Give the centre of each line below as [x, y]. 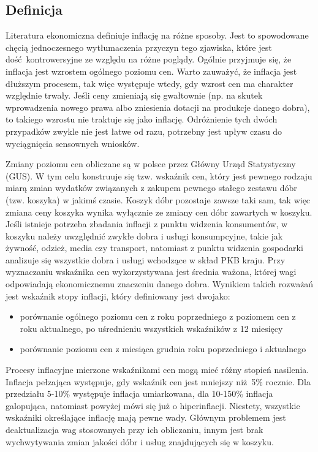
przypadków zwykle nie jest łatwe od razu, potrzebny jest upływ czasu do [144, 131]
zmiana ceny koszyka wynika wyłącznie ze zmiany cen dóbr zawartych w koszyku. [159, 212]
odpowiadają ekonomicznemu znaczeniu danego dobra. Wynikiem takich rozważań [160, 284]
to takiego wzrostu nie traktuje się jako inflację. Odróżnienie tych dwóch [142, 119]
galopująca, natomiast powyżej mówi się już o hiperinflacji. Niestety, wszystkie [153, 405]
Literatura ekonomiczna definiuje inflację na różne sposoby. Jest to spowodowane [157, 35]
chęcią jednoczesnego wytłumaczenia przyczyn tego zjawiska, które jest [139, 47]
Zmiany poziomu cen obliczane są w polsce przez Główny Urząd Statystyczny [151, 164]
